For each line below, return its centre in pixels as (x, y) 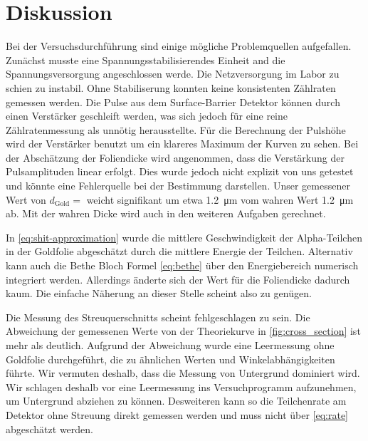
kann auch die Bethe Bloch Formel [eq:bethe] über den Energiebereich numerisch (182, 265)
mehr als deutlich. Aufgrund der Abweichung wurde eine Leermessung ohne (170, 345)
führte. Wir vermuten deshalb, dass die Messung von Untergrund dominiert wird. (183, 373)
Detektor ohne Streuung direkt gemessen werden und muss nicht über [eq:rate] (177, 414)
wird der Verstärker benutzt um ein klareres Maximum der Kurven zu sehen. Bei (182, 144)
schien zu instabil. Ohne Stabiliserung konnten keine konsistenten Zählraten (171, 87)
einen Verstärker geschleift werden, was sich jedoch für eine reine (147, 116)
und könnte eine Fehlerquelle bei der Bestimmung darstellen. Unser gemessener (178, 186)
